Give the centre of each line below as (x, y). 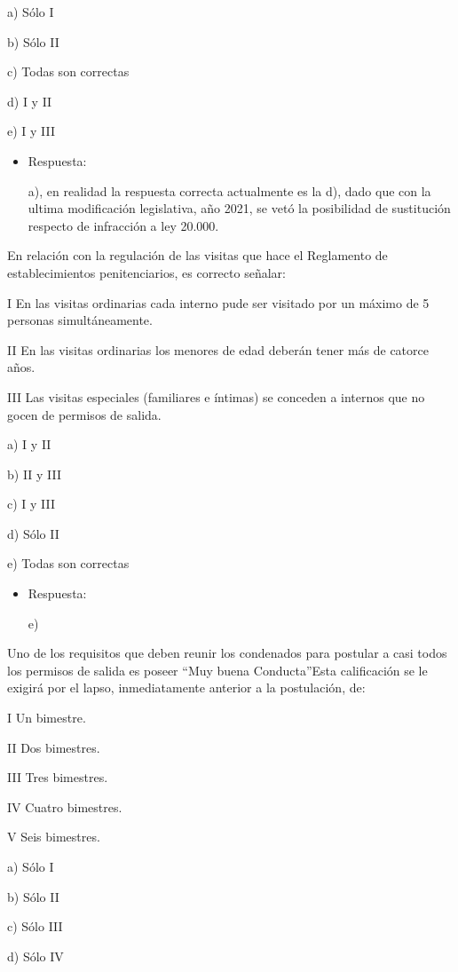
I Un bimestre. (47, 718)
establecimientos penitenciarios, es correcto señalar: (146, 272)
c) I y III (32, 504)
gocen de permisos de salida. (84, 414)
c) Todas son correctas (68, 71)
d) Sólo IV (36, 956)
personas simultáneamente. (80, 320)
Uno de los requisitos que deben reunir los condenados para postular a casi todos (227, 653)
